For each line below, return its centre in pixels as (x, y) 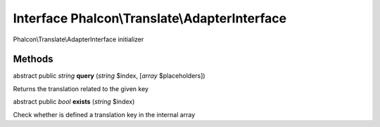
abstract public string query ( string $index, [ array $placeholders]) (109, 76)
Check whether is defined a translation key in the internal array (104, 114)
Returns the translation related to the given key (81, 88)
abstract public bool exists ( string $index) (74, 102)
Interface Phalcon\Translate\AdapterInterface (150, 18)
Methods (33, 59)
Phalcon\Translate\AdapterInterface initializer (78, 39)
